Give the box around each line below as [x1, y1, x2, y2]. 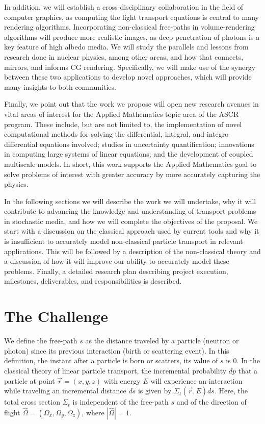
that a [238, 365, 258, 376]
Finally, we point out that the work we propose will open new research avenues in [4, 98, 259, 109]
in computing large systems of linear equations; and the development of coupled [4, 148, 253, 159]
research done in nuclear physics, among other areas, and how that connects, [4, 51, 244, 62]
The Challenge [4, 306, 108, 327]
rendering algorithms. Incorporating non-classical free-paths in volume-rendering [4, 21, 255, 32]
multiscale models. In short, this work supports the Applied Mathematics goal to [4, 158, 257, 169]
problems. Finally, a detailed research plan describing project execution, [4, 265, 228, 276]
